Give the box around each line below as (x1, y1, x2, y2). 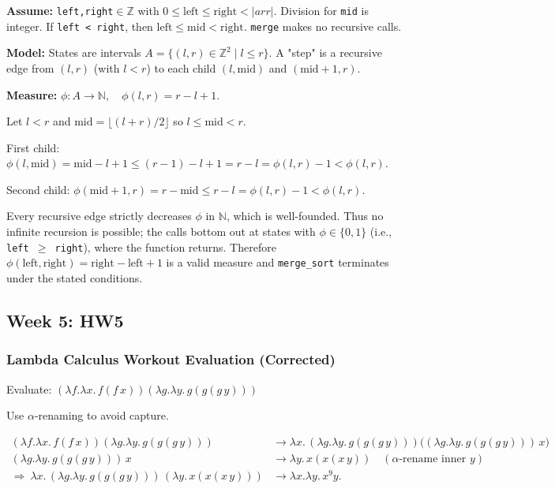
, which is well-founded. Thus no (226, 207, 384, 224)
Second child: (6, 181, 70, 197)
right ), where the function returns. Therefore (54, 238, 276, 255)
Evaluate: (6, 380, 52, 397)
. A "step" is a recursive (268, 44, 382, 61)
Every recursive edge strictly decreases (6, 207, 192, 224)
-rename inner (399, 453, 467, 465)
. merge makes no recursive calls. (243, 17, 402, 34)
